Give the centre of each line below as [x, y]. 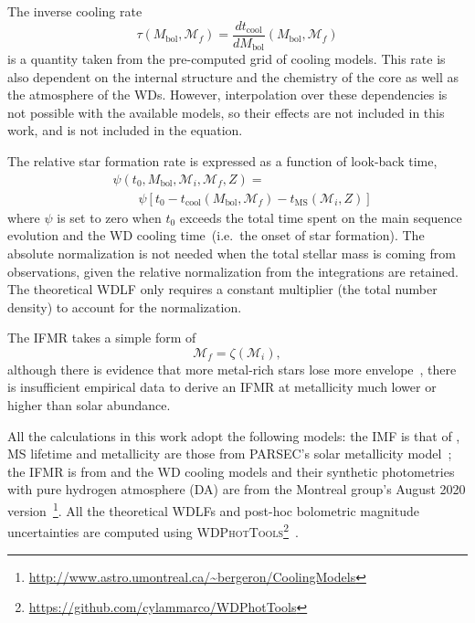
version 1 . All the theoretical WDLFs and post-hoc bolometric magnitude [213, 509]
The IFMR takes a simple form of [102, 338]
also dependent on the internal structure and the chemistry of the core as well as [233, 76]
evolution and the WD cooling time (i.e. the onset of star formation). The [216, 235]
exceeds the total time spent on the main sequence [321, 217]
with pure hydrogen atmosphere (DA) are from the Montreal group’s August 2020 [237, 489]
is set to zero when [109, 217]
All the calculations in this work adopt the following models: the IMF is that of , [234, 435]
